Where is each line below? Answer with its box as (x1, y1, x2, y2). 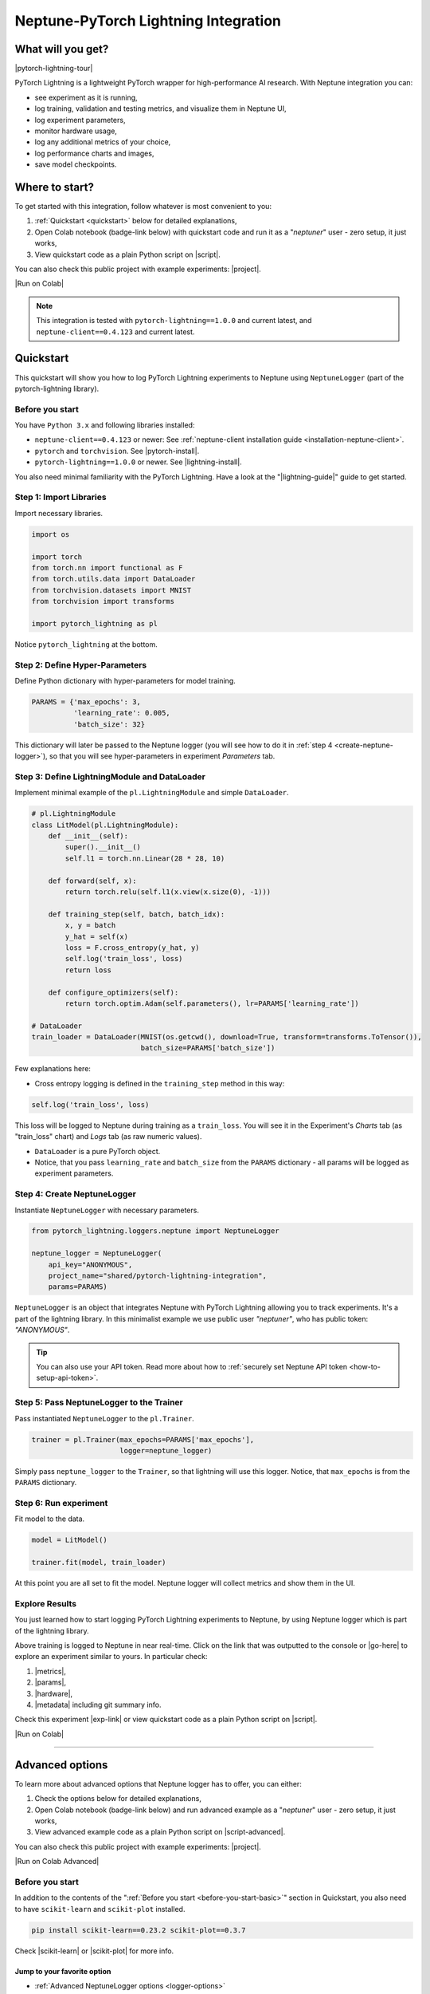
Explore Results (14, 1598, 77, 1609)
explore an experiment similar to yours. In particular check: (14, 1652, 208, 1661)
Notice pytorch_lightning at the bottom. (14, 639, 158, 649)
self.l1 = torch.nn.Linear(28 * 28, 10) (64, 853, 225, 863)
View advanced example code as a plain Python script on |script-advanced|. (34, 1827, 286, 1837)
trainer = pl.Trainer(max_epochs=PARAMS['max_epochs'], (31, 1435, 255, 1444)
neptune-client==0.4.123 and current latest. (36, 327, 195, 337)
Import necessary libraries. (14, 508, 104, 518)
